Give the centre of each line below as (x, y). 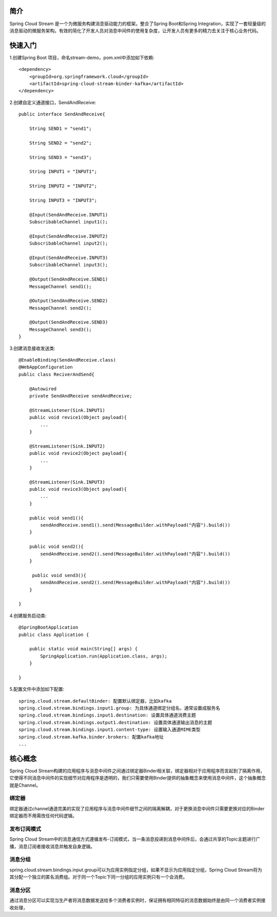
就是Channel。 (25, 785)
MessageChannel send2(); (60, 308)
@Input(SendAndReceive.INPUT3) (68, 257)
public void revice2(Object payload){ (78, 453)
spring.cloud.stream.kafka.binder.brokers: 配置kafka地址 (91, 737)
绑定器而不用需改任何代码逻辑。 (43, 816)
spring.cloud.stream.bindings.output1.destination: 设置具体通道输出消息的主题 (115, 722)
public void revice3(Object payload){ (78, 489)
